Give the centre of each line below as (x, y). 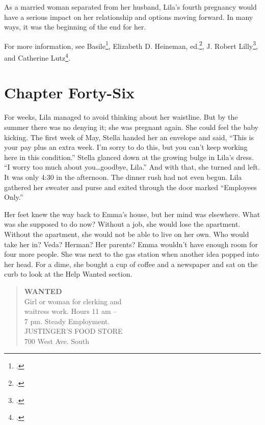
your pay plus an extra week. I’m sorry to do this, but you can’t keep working (126, 147)
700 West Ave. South (57, 341)
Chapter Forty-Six (70, 92)
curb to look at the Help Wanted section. (68, 274)
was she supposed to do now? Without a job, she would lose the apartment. (122, 224)
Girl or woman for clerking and (73, 301)
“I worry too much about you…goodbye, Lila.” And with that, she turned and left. (132, 167)
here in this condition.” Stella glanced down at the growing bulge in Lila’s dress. (129, 157)
